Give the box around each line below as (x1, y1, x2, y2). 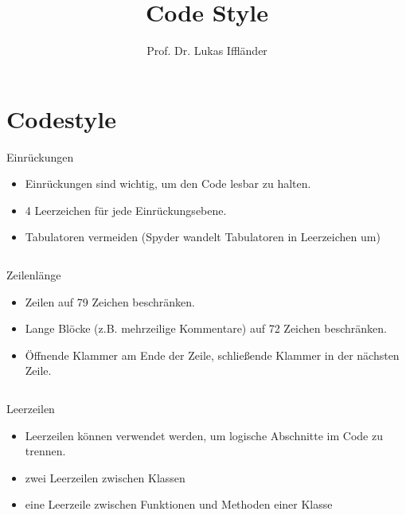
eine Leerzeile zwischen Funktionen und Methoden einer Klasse (25, 496, 333, 513)
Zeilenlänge (6, 267, 61, 283)
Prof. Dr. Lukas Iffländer (146, 42, 267, 59)
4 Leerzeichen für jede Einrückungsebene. (25, 201, 227, 218)
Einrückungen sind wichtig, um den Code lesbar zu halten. (25, 175, 311, 192)
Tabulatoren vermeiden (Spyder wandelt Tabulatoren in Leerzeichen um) (25, 228, 381, 245)
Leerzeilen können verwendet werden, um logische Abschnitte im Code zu (25, 427, 383, 443)
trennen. (25, 443, 66, 459)
